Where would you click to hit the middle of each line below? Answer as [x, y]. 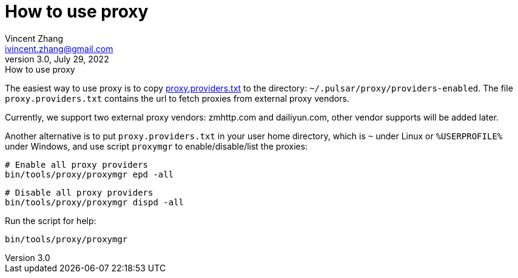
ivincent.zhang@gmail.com [59, 48]
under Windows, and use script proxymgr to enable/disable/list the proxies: [156, 146]
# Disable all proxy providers [79, 192]
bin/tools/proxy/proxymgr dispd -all [95, 202]
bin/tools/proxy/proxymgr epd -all [89, 174]
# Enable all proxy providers [77, 164]
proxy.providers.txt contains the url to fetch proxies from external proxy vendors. [177, 98]
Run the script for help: [51, 220]
